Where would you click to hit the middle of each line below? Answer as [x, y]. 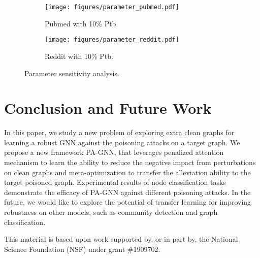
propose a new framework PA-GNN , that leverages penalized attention [114, 152]
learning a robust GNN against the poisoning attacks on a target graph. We [122, 142]
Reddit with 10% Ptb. [79, 56]
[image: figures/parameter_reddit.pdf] [112, 40]
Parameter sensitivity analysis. [72, 73]
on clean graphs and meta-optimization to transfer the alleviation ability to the [127, 172]
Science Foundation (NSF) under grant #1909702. [82, 249]
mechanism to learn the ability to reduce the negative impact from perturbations [130, 162]
